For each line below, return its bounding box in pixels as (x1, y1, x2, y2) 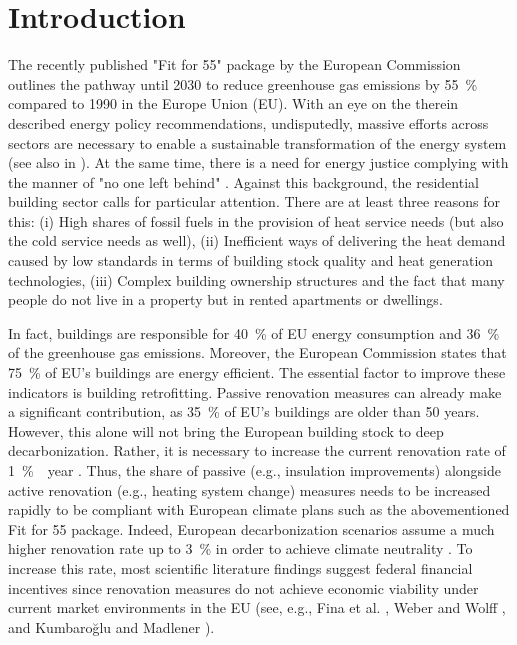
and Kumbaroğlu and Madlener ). (8, 616, 215, 637)
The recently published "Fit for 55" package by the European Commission (8, 54, 461, 75)
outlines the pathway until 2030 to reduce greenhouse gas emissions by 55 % (8, 73, 478, 94)
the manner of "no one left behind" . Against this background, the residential (8, 171, 479, 192)
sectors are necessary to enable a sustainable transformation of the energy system (8, 132, 507, 153)
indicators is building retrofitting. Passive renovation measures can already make (8, 381, 502, 402)
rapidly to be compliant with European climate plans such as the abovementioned (8, 499, 510, 520)
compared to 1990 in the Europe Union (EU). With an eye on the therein (8, 93, 459, 114)
